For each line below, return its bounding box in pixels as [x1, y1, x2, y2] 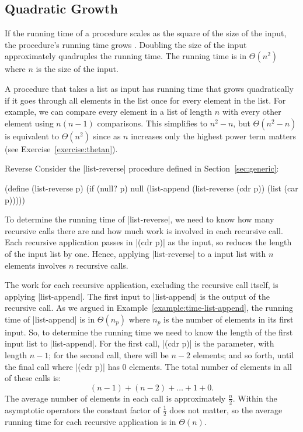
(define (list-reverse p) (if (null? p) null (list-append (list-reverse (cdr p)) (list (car [5, 181, 298, 194]
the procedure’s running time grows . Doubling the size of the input [5, 38, 247, 50]
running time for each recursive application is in [5, 415, 176, 427]
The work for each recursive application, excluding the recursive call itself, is [5, 279, 278, 291]
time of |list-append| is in [5, 313, 95, 325]
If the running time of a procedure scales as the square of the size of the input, [5, 27, 287, 39]
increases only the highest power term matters [131, 129, 296, 142]
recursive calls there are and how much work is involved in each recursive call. [5, 224, 283, 236]
